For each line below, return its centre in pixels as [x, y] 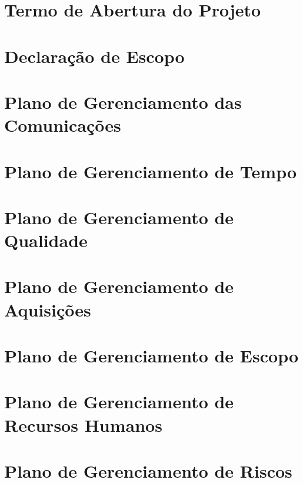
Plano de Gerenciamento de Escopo [151, 355]
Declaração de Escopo [94, 56]
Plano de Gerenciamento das [123, 101]
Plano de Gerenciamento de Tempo [151, 171]
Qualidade [46, 240]
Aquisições [48, 309]
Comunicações [63, 125]
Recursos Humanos [83, 424]
